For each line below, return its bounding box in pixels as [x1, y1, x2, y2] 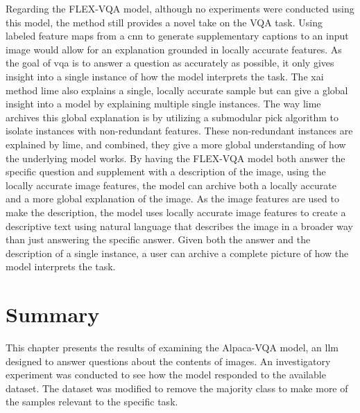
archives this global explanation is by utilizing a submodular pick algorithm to [6, 109, 338, 124]
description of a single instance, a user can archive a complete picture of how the [6, 245, 349, 260]
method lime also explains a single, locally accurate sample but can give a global [6, 82, 348, 97]
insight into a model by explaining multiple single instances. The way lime [6, 96, 321, 111]
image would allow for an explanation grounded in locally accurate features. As [6, 42, 342, 56]
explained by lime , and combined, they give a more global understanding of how [6, 137, 346, 151]
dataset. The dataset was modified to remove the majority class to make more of [6, 380, 348, 395]
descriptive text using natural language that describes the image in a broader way [6, 218, 354, 233]
